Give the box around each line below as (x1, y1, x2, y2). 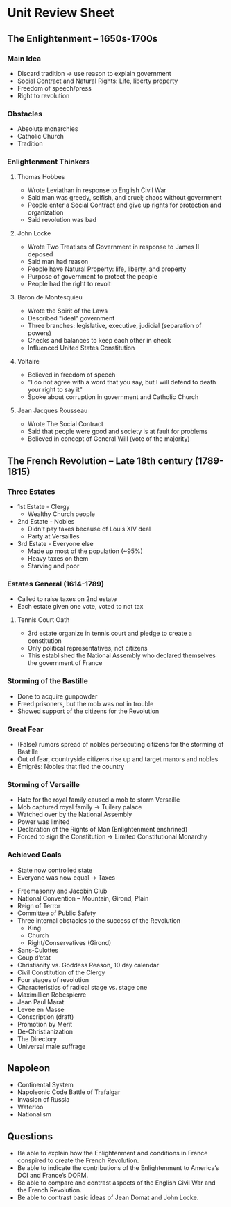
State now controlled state (17, 866, 93, 874)
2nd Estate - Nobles (17, 517, 75, 526)
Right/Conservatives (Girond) (27, 938, 112, 947)
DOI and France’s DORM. (17, 1171, 89, 1180)
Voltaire (17, 357, 40, 366)
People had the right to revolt (27, 280, 111, 288)
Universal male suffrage (17, 1042, 86, 1050)
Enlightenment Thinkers (7, 157, 90, 166)
